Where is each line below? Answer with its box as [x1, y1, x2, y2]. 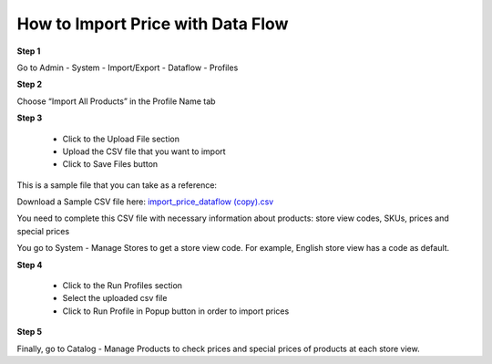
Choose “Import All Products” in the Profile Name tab [16, 96, 216, 107]
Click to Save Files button [62, 159, 159, 170]
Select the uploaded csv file [62, 293, 168, 304]
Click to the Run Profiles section [62, 280, 182, 291]
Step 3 [16, 112, 43, 123]
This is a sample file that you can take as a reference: [16, 179, 218, 191]
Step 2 [16, 78, 43, 90]
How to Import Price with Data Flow [16, 14, 289, 34]
